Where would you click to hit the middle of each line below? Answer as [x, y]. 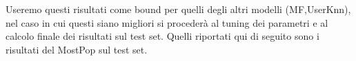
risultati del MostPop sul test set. [77, 49]
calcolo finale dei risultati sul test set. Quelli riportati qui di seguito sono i [162, 36]
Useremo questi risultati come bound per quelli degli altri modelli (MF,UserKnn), [178, 9]
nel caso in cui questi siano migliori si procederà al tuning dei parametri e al [167, 22]
